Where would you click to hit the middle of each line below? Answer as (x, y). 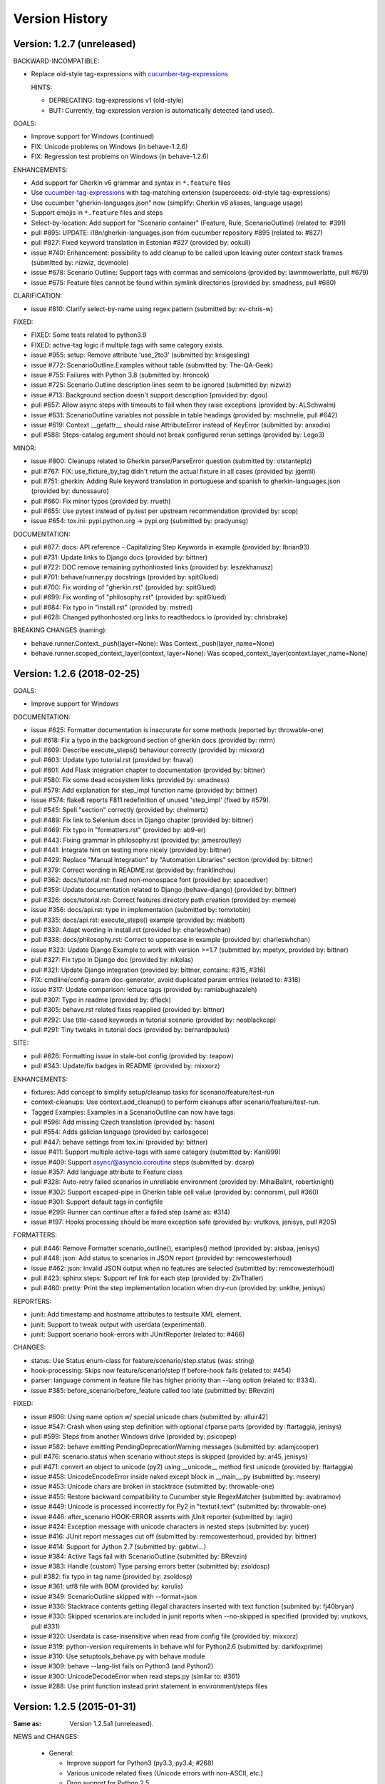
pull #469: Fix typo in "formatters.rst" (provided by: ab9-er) (118, 830)
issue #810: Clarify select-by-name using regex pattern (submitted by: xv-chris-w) (152, 309)
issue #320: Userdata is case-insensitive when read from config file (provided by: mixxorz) (165, 1636)
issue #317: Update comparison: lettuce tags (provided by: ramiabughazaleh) (144, 990)
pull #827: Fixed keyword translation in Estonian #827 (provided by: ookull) (141, 243)
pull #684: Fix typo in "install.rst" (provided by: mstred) (112, 607)
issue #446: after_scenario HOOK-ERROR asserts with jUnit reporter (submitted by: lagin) (162, 1516)
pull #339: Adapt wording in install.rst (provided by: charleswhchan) (131, 930)
